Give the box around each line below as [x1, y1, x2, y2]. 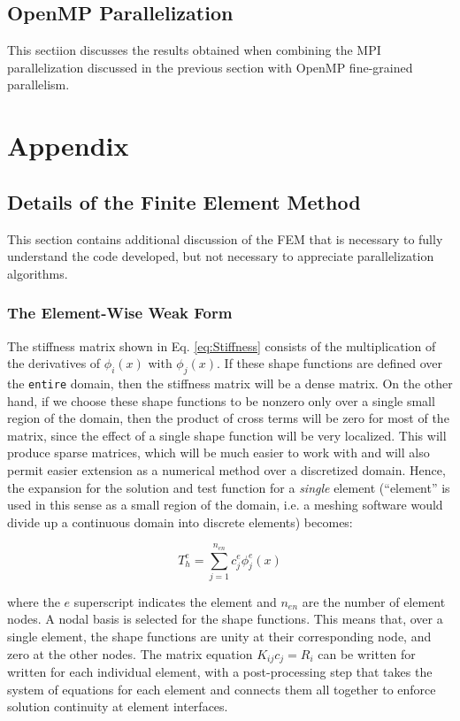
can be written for [318, 644, 416, 663]
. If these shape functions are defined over [217, 354, 443, 372]
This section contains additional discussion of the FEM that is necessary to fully [7, 229, 443, 248]
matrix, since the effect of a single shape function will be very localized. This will [7, 426, 447, 444]
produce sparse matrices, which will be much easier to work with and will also [7, 443, 430, 462]
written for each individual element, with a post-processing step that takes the [7, 663, 433, 681]
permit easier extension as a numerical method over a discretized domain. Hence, [7, 460, 446, 479]
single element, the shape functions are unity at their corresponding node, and [7, 627, 432, 646]
